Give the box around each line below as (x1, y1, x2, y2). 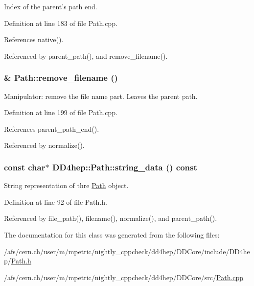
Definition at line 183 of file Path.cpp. (4, 18, 117, 28)
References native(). (4, 34, 64, 45)
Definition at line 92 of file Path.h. (4, 196, 107, 207)
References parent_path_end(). (4, 123, 99, 134)
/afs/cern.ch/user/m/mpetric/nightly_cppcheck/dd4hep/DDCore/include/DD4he (4, 246, 250, 256)
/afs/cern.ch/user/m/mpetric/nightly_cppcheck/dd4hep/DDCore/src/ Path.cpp (4, 272, 244, 282)
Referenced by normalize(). (4, 140, 85, 150)
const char (4, 161, 46, 173)
